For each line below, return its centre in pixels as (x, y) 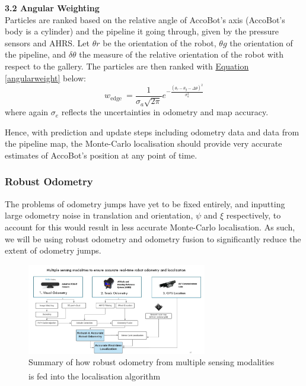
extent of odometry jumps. (53, 250)
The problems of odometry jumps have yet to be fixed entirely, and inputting (145, 203)
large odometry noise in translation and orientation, (99, 215)
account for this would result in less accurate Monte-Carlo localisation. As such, (150, 227)
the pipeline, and (36, 54)
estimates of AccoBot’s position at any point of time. (101, 155)
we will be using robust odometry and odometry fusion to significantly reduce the (153, 238)
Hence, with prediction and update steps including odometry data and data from (152, 132)
